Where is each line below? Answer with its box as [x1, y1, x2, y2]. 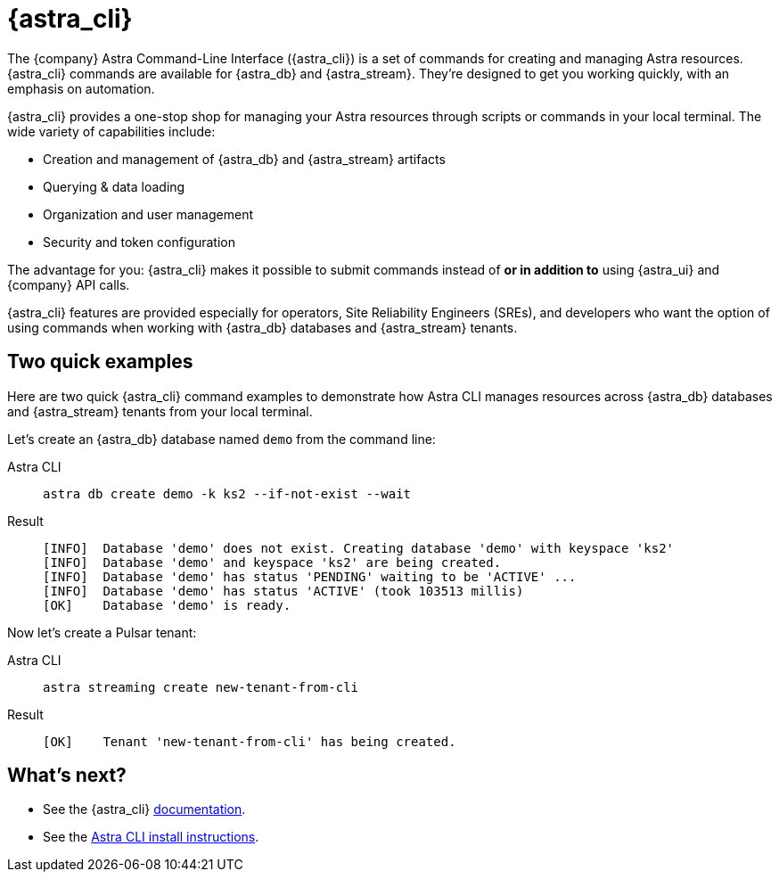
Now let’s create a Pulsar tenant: [7, 624, 197, 640]
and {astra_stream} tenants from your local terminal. [7, 403, 313, 419]
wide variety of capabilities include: [7, 123, 216, 139]
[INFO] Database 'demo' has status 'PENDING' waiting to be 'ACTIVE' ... [43, 569, 577, 584]
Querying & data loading [43, 178, 185, 194]
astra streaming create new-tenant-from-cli [43, 679, 359, 694]
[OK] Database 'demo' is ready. [43, 597, 291, 612]
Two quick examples [7, 350, 193, 374]
